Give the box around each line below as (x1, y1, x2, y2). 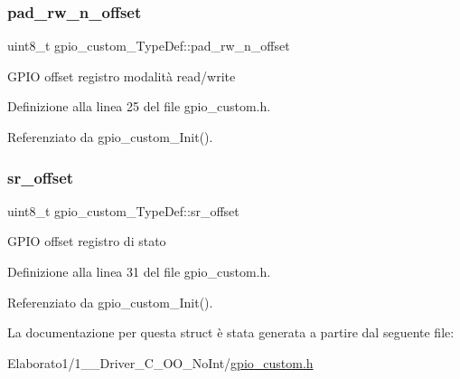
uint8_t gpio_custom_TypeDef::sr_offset (7, 201, 239, 220)
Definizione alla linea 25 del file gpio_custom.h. (7, 97, 271, 116)
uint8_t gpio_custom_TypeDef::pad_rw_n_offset (7, 36, 290, 55)
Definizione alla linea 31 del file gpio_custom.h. (7, 262, 271, 280)
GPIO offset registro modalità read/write (7, 66, 236, 85)
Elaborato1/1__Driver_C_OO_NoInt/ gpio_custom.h (7, 353, 314, 372)
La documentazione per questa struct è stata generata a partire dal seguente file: (7, 323, 455, 342)
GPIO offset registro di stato (7, 232, 166, 251)
